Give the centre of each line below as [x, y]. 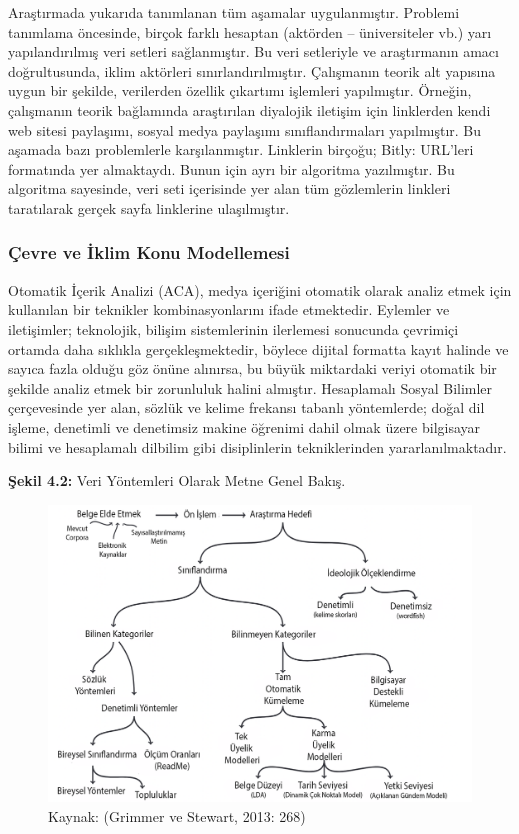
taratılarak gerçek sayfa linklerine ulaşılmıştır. [149, 207]
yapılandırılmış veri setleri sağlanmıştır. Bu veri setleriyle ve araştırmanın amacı [253, 51]
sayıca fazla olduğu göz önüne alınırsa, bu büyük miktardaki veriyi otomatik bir [252, 368]
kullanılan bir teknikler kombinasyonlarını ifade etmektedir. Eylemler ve [229, 309]
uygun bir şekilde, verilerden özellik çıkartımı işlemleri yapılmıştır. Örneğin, [240, 90]
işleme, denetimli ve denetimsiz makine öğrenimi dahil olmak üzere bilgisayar [244, 426]
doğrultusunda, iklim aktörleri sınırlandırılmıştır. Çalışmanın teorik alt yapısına [252, 70]
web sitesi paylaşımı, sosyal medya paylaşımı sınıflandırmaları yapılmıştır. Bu [245, 129]
